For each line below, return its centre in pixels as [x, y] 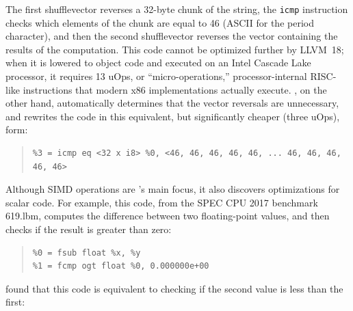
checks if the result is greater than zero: [89, 229]
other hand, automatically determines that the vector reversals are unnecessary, [172, 103]
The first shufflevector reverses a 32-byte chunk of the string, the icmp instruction [177, 9]
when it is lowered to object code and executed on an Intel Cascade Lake [158, 63]
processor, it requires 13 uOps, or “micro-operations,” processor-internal [156, 76]
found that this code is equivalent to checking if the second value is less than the [174, 288]
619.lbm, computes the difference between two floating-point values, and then [168, 216]
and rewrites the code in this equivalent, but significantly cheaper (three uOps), [173, 116]
